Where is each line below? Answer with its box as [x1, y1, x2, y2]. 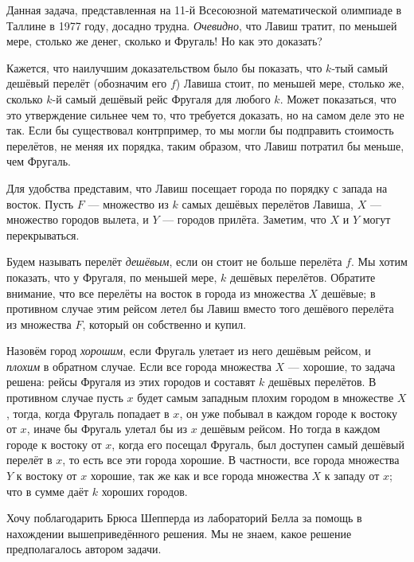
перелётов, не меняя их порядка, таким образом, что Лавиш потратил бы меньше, [6, 137, 404, 154]
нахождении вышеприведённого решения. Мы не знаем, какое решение [6, 525, 352, 541]
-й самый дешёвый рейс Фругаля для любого [52, 90, 271, 107]
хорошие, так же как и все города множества [90, 467, 308, 484]
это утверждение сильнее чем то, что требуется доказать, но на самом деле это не [6, 106, 404, 123]
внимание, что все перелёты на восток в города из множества [6, 284, 305, 301]
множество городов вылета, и [6, 211, 149, 228]
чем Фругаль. [6, 153, 71, 170]
